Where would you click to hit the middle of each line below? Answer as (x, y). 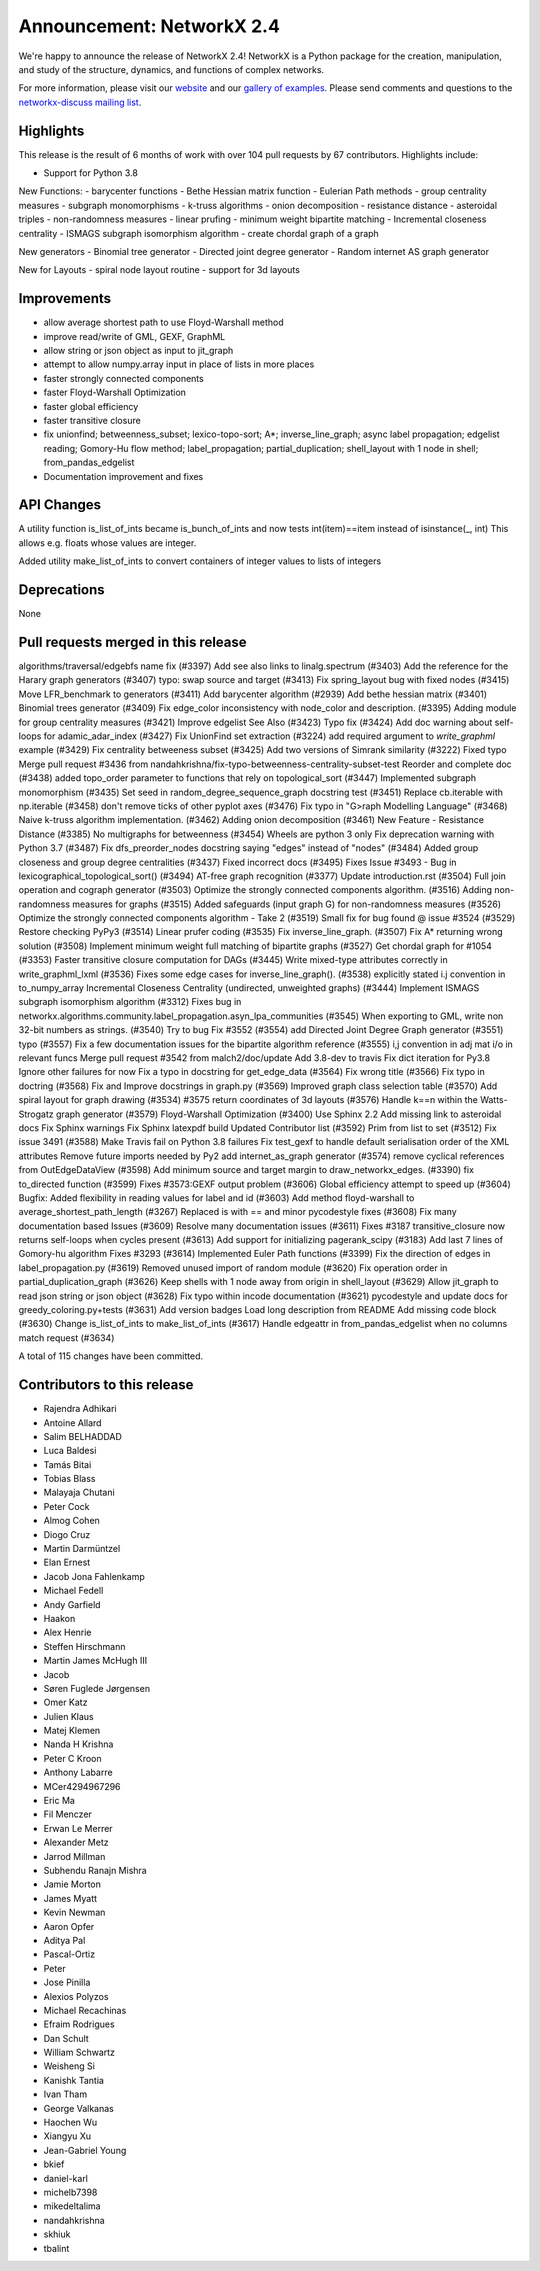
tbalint (56, 2248)
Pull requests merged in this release (132, 641)
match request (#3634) (66, 1337)
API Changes (60, 505)
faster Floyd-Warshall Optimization (115, 392)
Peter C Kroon (72, 1758)
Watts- (494, 1100)
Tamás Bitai (67, 1464)
